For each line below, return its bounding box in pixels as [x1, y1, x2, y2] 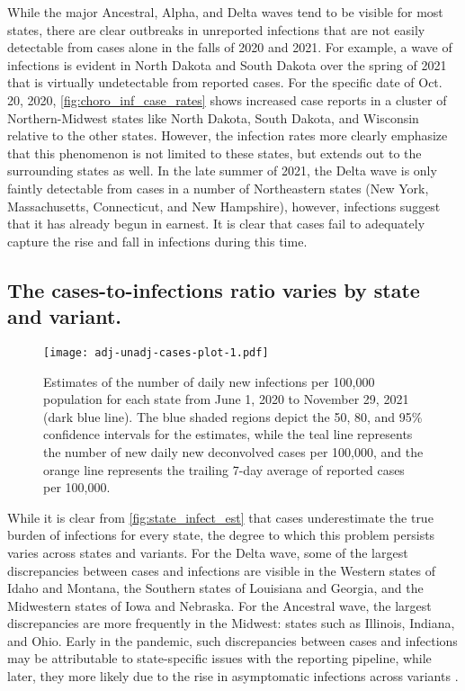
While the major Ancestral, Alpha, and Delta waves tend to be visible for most [7, 3, 443, 21]
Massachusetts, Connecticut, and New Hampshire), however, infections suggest [7, 196, 441, 215]
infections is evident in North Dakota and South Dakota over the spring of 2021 [7, 55, 447, 74]
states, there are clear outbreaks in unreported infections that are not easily [7, 20, 425, 39]
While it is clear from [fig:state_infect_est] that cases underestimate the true [7, 507, 434, 526]
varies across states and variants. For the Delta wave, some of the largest [7, 543, 408, 561]
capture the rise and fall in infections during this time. [7, 231, 308, 250]
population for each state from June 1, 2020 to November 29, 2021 [43, 390, 409, 408]
